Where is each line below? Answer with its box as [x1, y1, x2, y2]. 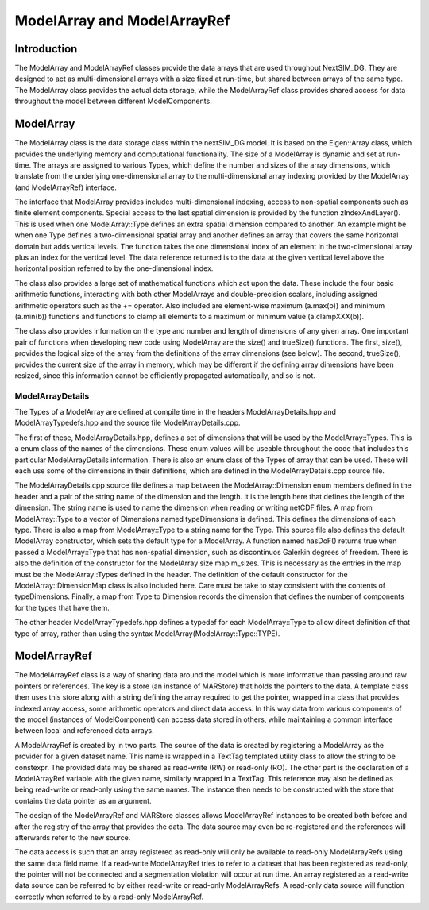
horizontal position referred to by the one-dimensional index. [14, 264, 214, 273]
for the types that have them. [14, 603, 110, 612]
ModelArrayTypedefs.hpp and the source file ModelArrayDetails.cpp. [14, 418, 241, 428]
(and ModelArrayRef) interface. [14, 183, 117, 192]
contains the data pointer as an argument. [14, 796, 152, 805]
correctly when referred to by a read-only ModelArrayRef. [14, 892, 204, 901]
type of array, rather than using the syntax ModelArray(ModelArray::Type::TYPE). [14, 628, 280, 638]
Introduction [14, 42, 78, 56]
